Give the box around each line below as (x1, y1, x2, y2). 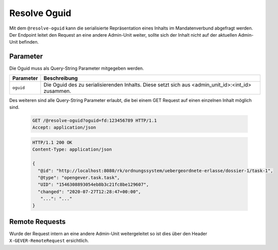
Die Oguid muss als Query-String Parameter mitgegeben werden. (9, 65, 144, 71)
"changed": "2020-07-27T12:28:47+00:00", (38, 189, 142, 194)
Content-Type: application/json (32, 147, 112, 153)
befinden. (19, 39, 39, 45)
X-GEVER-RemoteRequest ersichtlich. (9, 237, 89, 243)
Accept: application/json (32, 124, 96, 131)
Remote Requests (9, 217, 66, 226)
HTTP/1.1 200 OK (32, 140, 73, 145)
